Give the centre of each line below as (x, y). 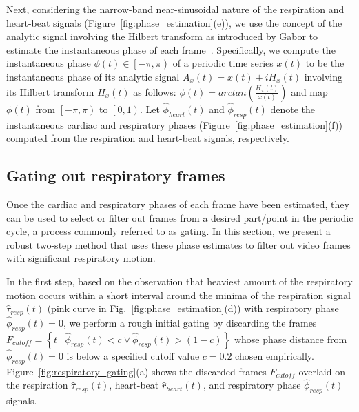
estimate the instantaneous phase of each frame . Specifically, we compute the (171, 49)
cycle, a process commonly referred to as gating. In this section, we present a (168, 231)
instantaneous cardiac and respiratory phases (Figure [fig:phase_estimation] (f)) (174, 124)
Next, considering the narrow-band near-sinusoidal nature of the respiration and (175, 9)
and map (309, 91)
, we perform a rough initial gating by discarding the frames (190, 322)
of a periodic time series (223, 63)
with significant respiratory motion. (81, 258)
